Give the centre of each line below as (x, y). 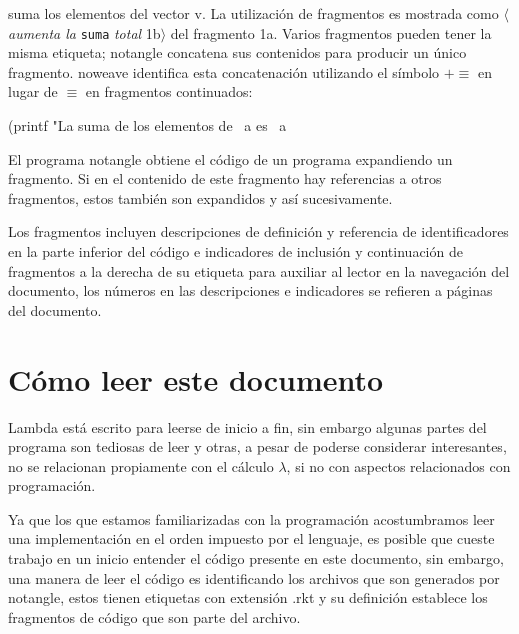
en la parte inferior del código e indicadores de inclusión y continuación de (235, 251)
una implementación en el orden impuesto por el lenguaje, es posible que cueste (251, 538)
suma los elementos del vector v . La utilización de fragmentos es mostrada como (253, 13)
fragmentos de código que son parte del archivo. (154, 616)
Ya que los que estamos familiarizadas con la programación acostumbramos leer (251, 518)
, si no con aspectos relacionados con (398, 465)
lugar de (33, 91)
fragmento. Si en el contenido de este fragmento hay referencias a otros (225, 178)
